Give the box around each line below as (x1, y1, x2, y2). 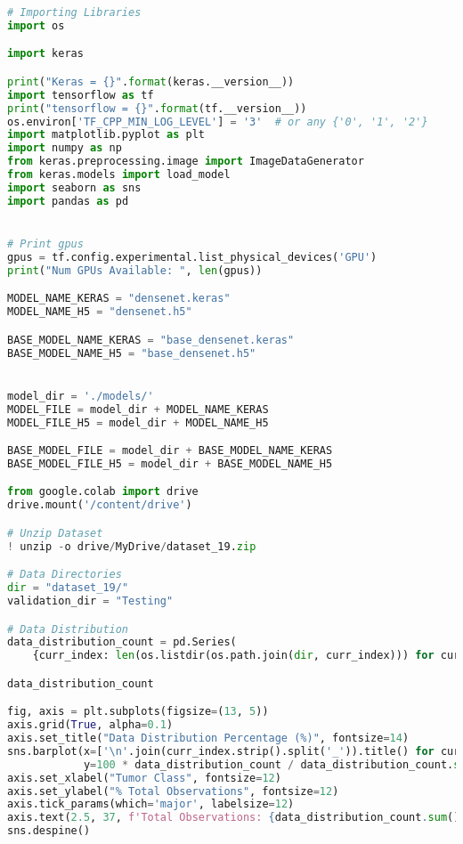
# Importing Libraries (7, 6, 142, 19)
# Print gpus (7, 238, 84, 250)
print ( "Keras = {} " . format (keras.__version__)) (7, 75, 295, 88)
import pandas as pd (7, 194, 129, 207)
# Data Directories (7, 568, 122, 581)
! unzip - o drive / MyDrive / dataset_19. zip (7, 540, 256, 553)
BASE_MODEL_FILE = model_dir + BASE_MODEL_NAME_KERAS (7, 444, 333, 458)
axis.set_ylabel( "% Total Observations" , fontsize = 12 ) (7, 784, 339, 798)
